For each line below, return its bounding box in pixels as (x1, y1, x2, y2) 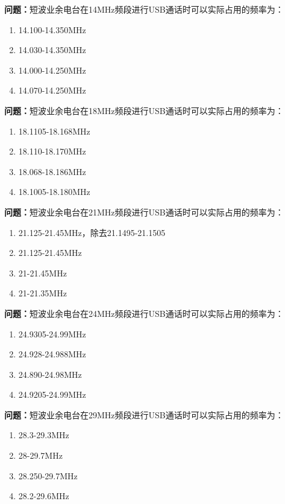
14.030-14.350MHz (18, 43, 86, 56)
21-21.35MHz (18, 287, 67, 299)
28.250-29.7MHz (18, 469, 78, 482)
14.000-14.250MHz (18, 63, 86, 76)
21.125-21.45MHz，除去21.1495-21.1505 (18, 226, 166, 238)
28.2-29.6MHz (18, 490, 69, 502)
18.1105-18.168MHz (18, 124, 90, 137)
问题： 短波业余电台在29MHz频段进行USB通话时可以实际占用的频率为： (4, 408, 284, 421)
